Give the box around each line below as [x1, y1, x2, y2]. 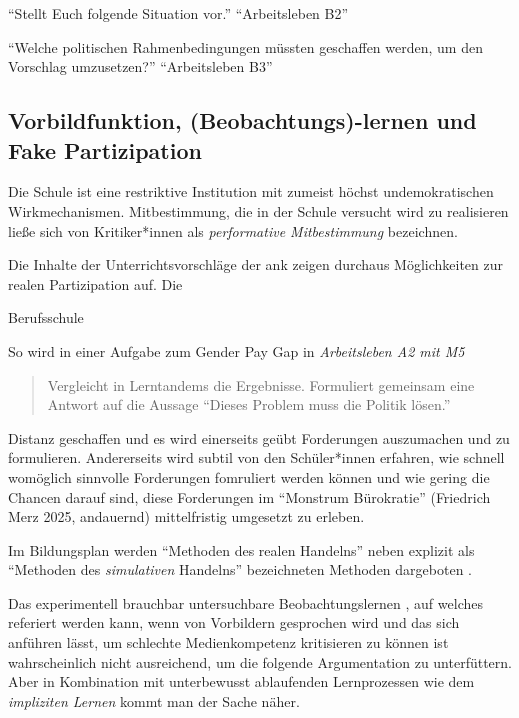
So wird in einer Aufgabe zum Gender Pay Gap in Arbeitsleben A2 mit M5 [8, 340, 465, 361]
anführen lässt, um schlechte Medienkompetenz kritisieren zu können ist [8, 632, 449, 653]
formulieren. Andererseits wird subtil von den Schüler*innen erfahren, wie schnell [8, 447, 505, 468]
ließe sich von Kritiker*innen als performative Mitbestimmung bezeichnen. [8, 220, 458, 241]
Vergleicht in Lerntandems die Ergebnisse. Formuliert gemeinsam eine [47, 374, 475, 395]
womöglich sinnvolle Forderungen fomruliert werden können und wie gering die [8, 466, 490, 487]
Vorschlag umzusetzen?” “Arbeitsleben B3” [8, 56, 273, 77]
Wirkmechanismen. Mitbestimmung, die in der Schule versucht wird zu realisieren [8, 200, 509, 221]
